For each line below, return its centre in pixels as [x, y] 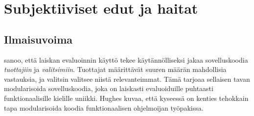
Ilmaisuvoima [38, 39]
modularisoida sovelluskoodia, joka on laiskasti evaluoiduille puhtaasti [109, 88]
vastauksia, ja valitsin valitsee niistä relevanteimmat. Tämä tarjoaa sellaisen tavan [127, 79]
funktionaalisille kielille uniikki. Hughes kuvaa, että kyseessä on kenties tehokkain [126, 98]
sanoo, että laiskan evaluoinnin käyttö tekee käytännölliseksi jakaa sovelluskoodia [126, 59]
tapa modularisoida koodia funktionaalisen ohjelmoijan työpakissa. [104, 107]
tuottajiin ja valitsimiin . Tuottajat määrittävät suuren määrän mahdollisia [115, 69]
